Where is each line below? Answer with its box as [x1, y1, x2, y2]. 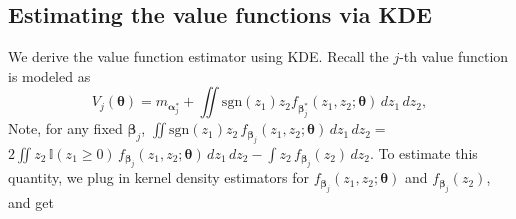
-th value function [399, 46, 509, 67]
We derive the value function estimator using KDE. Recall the [8, 46, 389, 67]
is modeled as [8, 65, 91, 86]
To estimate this [378, 142, 478, 163]
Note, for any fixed [8, 118, 123, 139]
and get [8, 191, 54, 212]
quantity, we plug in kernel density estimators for [8, 167, 309, 188]
